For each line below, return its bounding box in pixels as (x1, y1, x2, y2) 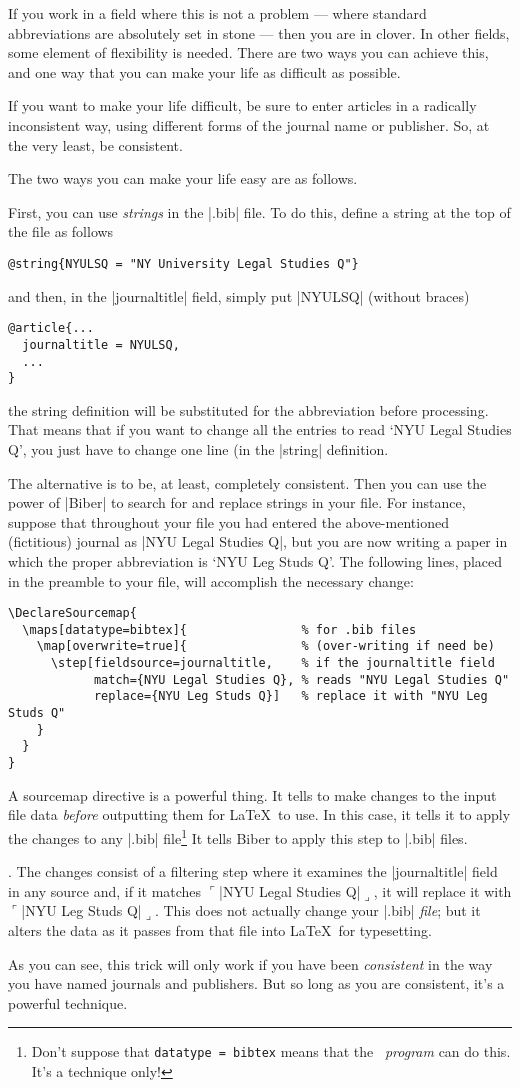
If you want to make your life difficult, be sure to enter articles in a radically (8, 95, 477, 116)
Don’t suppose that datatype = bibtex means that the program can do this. (31, 1041, 511, 1062)
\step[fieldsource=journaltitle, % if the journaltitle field (50, 656, 495, 671)
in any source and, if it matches (8, 880, 202, 901)
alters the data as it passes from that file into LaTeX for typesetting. (8, 919, 432, 940)
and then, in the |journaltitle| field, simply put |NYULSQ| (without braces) (8, 285, 470, 306)
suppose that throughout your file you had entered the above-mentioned (8, 511, 449, 532)
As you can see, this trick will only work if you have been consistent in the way (8, 953, 493, 974)
